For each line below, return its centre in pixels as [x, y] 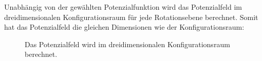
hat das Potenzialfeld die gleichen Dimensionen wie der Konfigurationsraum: [124, 27]
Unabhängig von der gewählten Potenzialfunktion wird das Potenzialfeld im [123, 7]
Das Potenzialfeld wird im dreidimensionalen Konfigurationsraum [127, 44]
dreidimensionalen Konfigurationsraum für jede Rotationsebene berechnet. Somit [131, 17]
